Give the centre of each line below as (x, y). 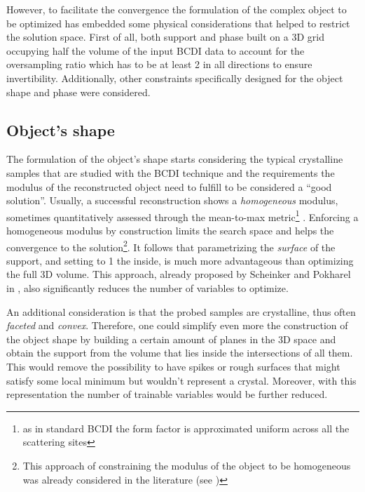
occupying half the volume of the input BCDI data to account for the (156, 50)
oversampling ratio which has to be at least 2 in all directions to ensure (159, 64)
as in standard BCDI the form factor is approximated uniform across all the (186, 428)
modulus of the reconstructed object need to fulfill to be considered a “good (169, 186)
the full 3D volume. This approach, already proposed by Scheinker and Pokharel (179, 274)
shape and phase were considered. (78, 92)
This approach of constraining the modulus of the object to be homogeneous (187, 465)
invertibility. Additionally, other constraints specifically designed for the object (175, 78)
